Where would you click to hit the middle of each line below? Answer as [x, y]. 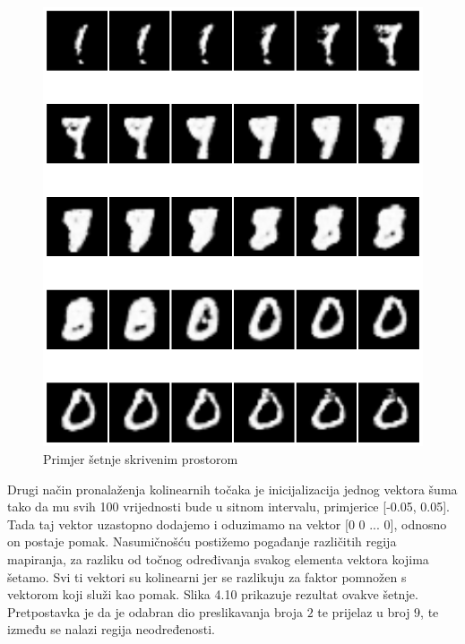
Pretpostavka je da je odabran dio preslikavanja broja [155, 611]
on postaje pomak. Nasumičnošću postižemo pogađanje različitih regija [202, 541]
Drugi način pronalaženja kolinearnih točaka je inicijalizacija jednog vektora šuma [232, 489]
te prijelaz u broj [364, 611]
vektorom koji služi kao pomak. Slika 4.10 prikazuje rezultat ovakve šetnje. [213, 594]
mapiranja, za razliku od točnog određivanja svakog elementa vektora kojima [218, 558]
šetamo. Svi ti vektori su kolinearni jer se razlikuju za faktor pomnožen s [207, 576]
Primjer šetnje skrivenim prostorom [141, 458]
